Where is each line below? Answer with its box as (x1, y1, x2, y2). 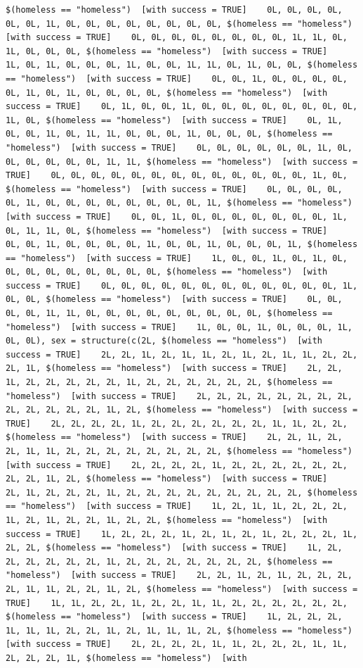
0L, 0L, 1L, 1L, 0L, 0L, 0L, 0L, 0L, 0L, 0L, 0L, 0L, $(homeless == (6, 308, 333, 319)
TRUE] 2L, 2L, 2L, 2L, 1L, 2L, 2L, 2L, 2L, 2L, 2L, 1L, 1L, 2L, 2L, (6, 418, 348, 429)
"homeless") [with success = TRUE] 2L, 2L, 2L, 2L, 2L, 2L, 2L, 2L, (6, 391, 352, 401)
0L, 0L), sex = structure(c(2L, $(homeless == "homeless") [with (6, 336, 323, 346)
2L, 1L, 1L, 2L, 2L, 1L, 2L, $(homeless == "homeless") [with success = (6, 584, 358, 594)
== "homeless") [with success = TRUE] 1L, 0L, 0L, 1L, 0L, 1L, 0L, (6, 253, 348, 263)
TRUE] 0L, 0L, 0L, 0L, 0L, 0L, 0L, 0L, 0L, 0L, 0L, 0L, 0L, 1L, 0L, (6, 170, 348, 181)
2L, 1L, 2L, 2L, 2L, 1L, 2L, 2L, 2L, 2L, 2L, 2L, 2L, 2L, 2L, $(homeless (6, 487, 358, 498)
